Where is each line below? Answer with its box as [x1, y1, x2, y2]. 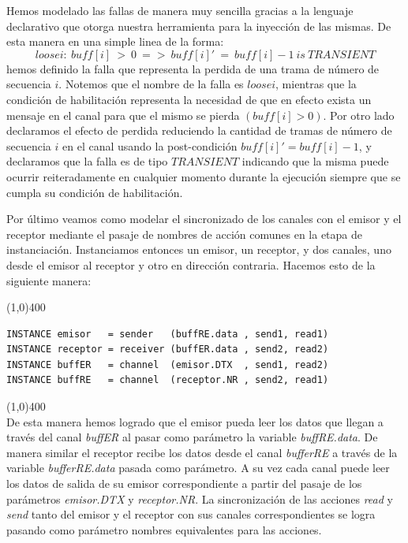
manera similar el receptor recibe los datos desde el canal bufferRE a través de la [6, 444, 398, 460]
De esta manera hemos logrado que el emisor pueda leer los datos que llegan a [6, 413, 384, 430]
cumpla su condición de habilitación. [6, 184, 183, 200]
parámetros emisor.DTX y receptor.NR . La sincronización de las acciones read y [6, 490, 393, 507]
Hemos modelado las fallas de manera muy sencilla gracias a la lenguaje [6, 2, 354, 18]
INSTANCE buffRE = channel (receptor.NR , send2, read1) [6, 374, 329, 386]
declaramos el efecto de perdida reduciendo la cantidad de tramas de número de [6, 122, 392, 139]
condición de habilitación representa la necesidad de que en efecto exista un [6, 91, 372, 107]
